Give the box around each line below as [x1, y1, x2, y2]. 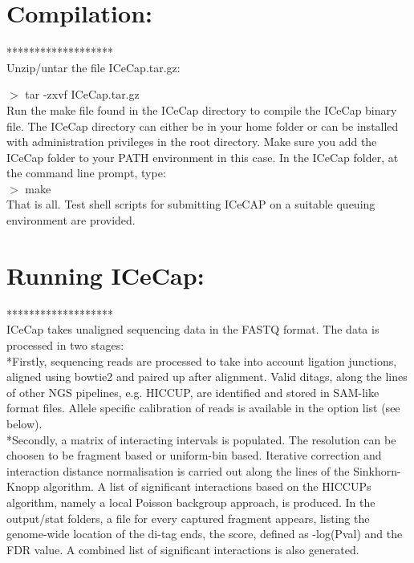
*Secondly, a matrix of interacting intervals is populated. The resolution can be [6, 431, 396, 448]
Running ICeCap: [6, 258, 205, 291]
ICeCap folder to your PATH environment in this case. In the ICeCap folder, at [6, 148, 399, 165]
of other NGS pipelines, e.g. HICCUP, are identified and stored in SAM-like [6, 383, 379, 400]
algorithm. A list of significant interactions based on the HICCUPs [43, 478, 371, 495]
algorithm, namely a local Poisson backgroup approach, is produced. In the [6, 493, 375, 510]
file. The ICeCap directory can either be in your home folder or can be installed [6, 117, 399, 134]
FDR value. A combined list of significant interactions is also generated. [6, 541, 359, 557]
